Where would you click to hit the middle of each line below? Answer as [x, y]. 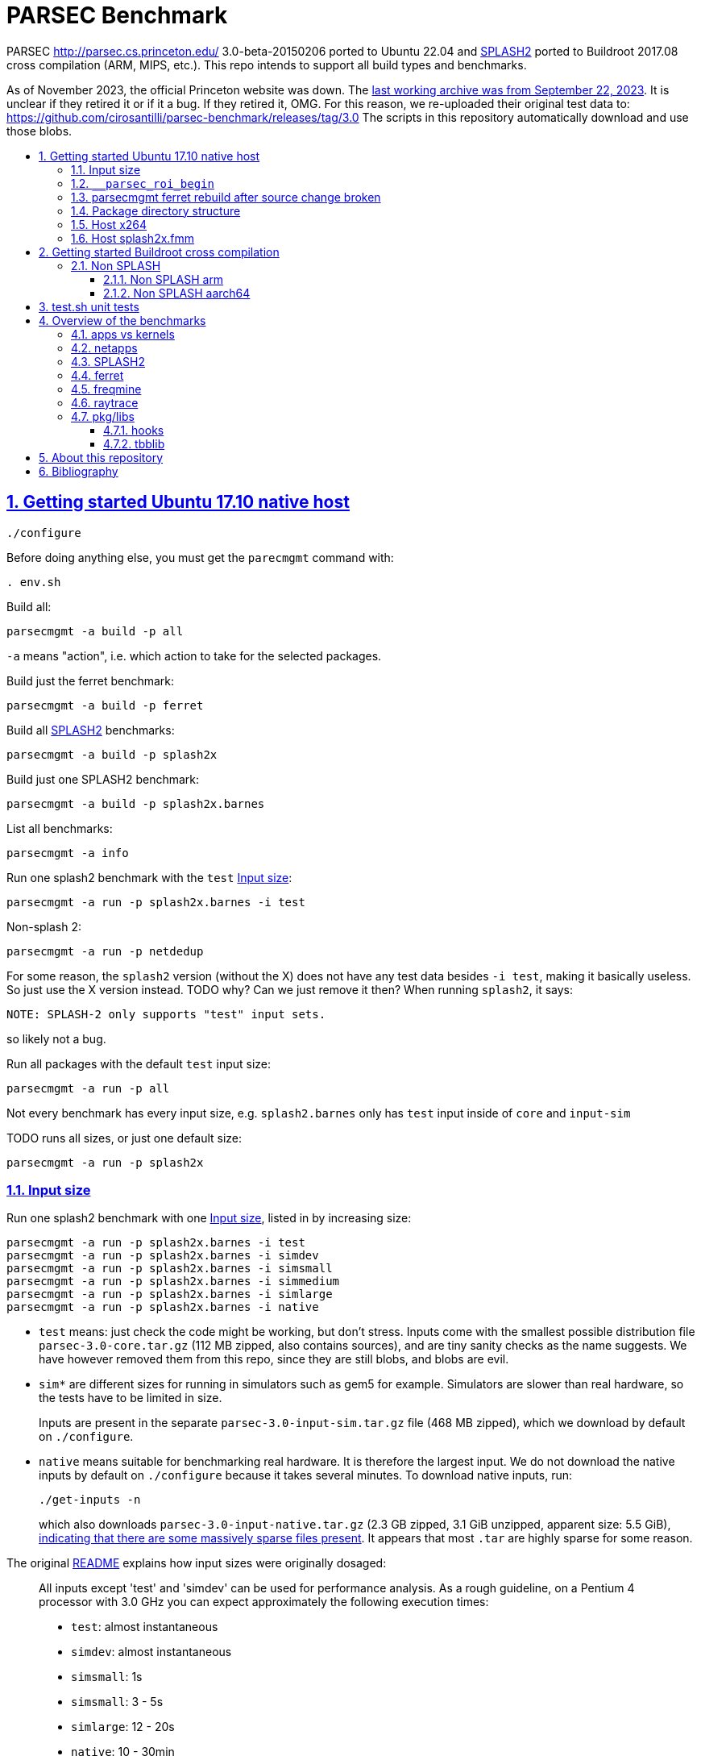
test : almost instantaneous [145, 1627]
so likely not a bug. [56, 1038]
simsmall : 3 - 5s [117, 1702]
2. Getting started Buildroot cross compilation [159, 252]
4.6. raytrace [105, 402]
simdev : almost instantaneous [151, 1652]
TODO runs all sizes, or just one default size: [124, 1138]
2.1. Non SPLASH [116, 265]
